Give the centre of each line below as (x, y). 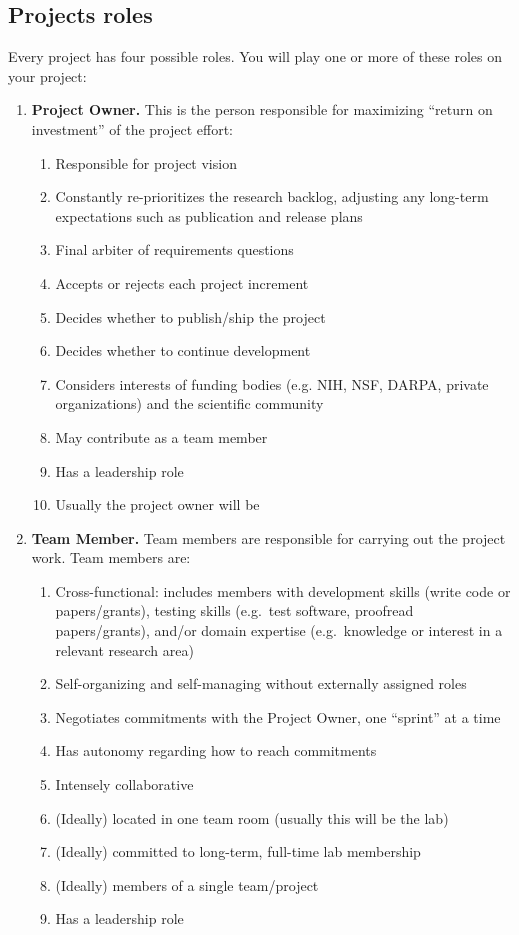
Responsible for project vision (146, 162)
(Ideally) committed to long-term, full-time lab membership (238, 851)
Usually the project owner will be (157, 504)
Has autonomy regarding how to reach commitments (216, 750)
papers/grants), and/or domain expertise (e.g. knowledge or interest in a (279, 630)
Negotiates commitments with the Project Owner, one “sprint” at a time (278, 716)
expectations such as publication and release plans (209, 215)
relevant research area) (124, 649)
